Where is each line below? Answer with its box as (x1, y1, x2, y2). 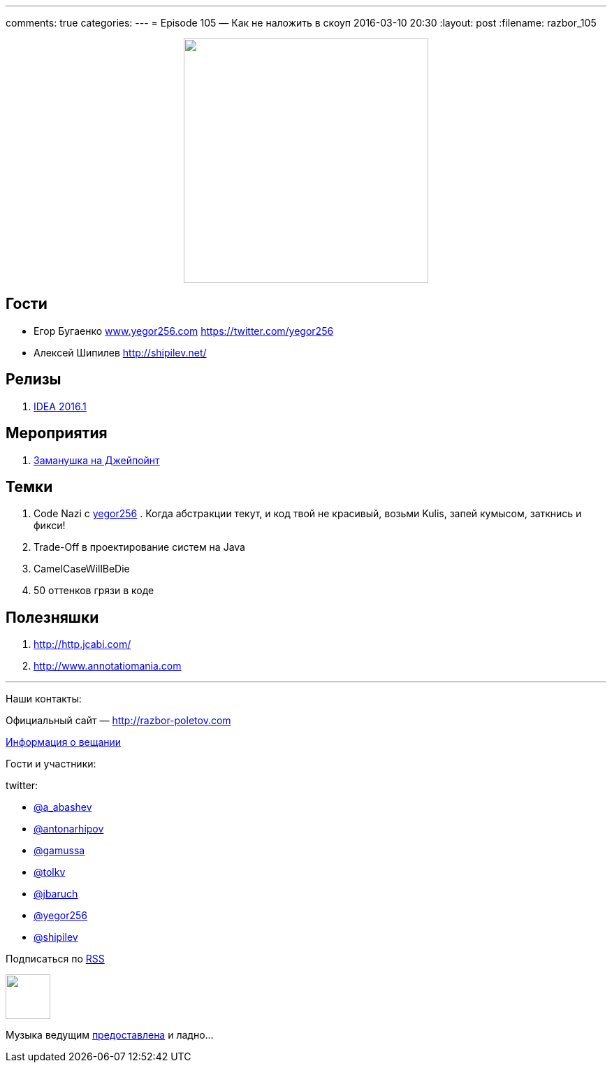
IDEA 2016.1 (34, 400, 87, 412)
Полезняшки (6, 608, 99, 626)
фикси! (34, 519, 66, 532)
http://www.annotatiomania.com (34, 660, 182, 672)
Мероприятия (6, 424, 108, 442)
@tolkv (34, 866, 66, 879)
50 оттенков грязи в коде (34, 584, 154, 597)
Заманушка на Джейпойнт (34, 454, 160, 466)
